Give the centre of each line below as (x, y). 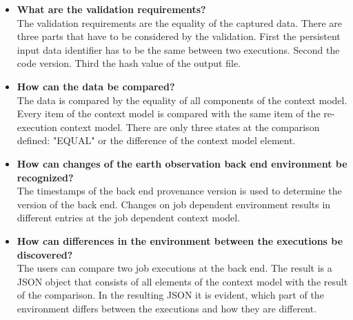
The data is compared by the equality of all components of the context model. (182, 100)
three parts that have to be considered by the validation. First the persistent (179, 36)
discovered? (45, 254)
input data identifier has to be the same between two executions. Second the (178, 49)
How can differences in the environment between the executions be (180, 240)
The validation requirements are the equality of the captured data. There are (180, 22)
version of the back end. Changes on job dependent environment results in (174, 204)
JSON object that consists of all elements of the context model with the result (182, 281)
